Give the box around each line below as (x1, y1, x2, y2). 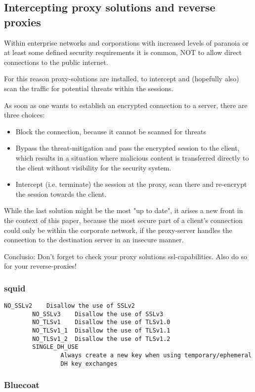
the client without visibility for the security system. (15, 162, 171, 172)
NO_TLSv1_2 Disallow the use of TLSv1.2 (32, 335, 170, 342)
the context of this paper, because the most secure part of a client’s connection (4, 215, 243, 225)
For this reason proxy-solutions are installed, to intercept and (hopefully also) (4, 73, 239, 84)
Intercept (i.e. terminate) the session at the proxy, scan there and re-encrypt (15, 179, 247, 189)
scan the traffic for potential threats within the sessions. (4, 83, 173, 93)
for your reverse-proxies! (4, 261, 77, 271)
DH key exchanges (60, 360, 118, 367)
